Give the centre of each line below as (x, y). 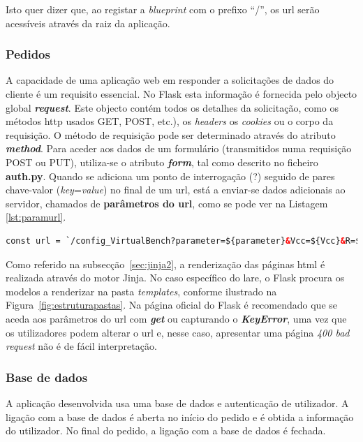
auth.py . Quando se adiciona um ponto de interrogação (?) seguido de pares (170, 176)
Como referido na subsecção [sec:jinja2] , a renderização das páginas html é (165, 264)
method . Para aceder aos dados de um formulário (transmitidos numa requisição (179, 148)
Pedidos (28, 54)
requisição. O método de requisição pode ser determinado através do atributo (171, 134)
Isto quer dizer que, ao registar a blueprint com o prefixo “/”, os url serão (163, 9)
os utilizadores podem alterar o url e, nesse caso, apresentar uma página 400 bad (178, 332)
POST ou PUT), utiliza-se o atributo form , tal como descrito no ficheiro (162, 162)
